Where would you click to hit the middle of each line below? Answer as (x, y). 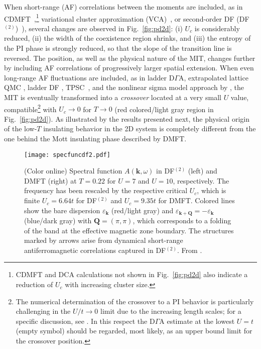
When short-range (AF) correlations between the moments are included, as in (123, 7)
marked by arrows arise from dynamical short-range (104, 240)
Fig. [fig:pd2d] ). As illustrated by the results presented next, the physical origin (127, 118)
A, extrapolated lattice (214, 77)
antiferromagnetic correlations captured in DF (95, 250)
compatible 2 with (30, 108)
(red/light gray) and (142, 210)
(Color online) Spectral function (73, 171)
